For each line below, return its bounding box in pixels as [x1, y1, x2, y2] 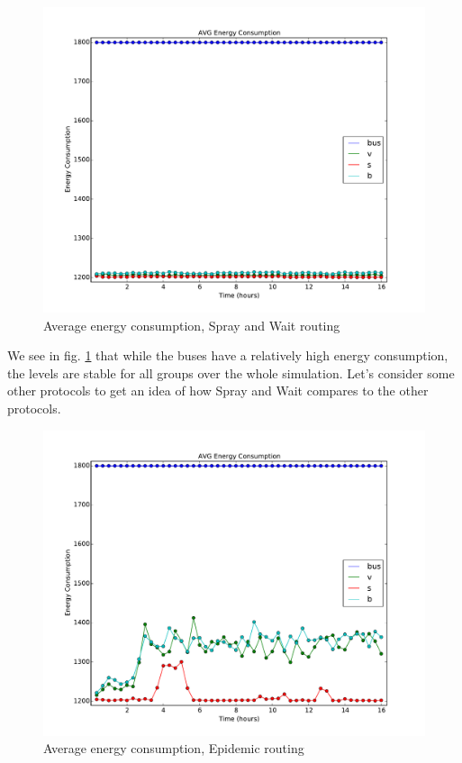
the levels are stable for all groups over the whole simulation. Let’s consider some [7, 363, 455, 382]
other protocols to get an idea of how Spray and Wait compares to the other [7, 381, 429, 400]
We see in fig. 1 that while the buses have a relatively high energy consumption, [7, 346, 448, 365]
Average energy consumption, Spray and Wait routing [43, 315, 340, 334]
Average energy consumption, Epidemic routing [43, 739, 304, 758]
